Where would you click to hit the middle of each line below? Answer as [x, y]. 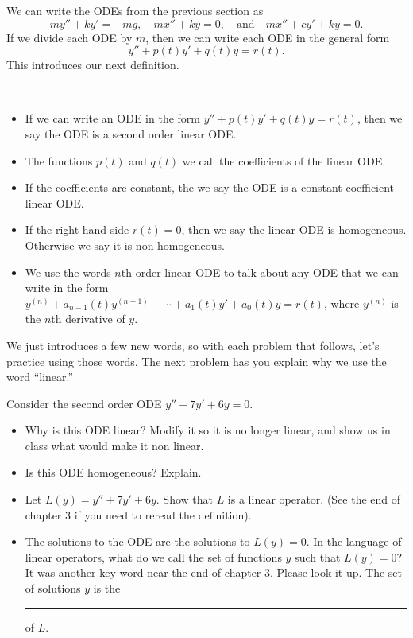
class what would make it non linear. [114, 445]
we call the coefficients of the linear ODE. [284, 160]
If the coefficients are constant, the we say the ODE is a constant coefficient [210, 187]
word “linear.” [40, 377]
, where [342, 303]
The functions [59, 160]
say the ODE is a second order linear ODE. [131, 133]
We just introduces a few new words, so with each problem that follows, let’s [193, 345]
